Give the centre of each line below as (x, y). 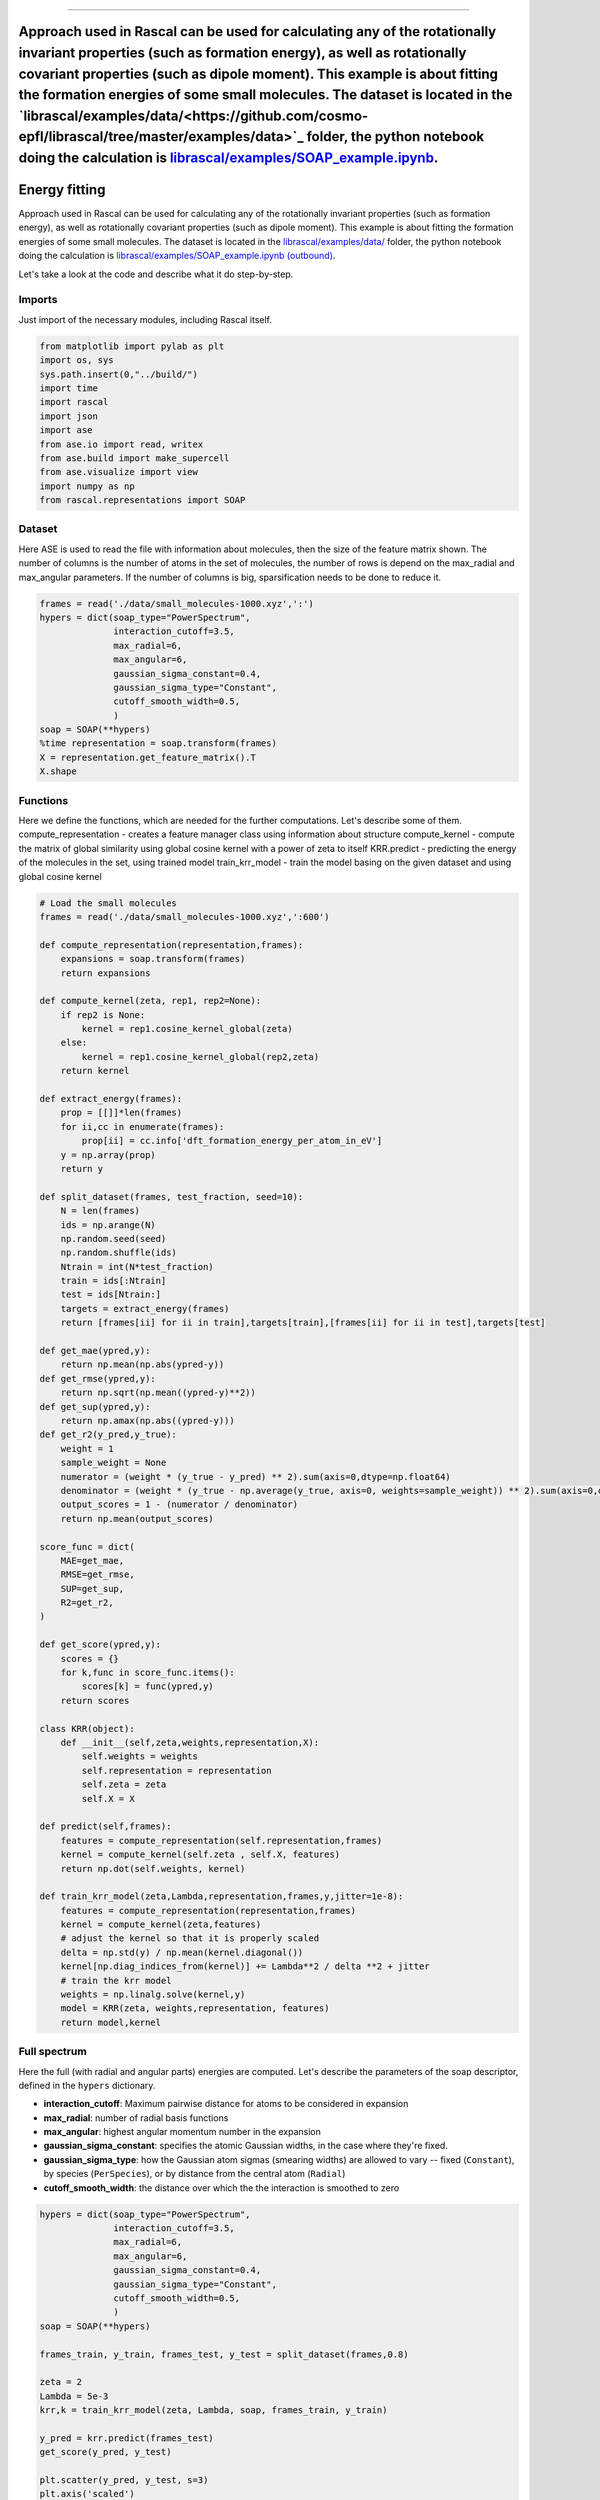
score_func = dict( (87, 1546)
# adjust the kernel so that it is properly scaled (190, 1938)
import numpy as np (87, 486)
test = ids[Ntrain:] (111, 1294)
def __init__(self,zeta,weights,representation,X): (190, 1742)
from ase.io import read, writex (121, 444)
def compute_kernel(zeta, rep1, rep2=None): (150, 1001)
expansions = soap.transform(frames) (153, 959)
